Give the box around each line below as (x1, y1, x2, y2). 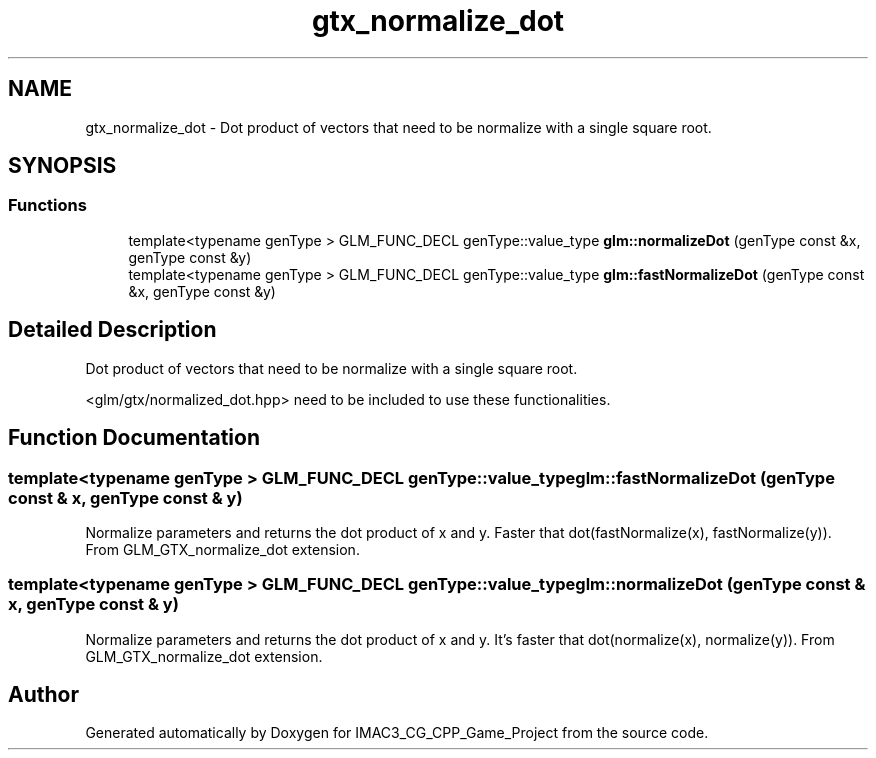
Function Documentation (8, 425, 260, 451)
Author (8, 682, 79, 708)
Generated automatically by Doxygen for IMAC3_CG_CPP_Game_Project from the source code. (85, 724, 709, 742)
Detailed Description (8, 317, 217, 343)
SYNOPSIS (8, 153, 117, 179)
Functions (8, 195, 87, 216)
